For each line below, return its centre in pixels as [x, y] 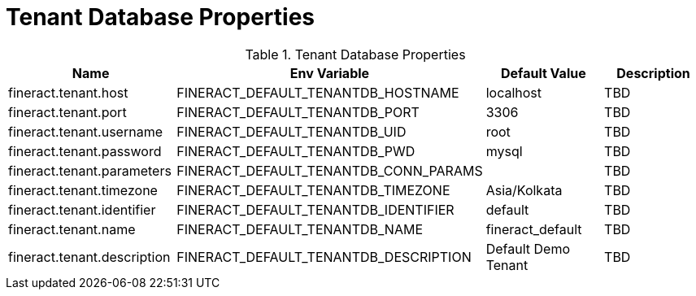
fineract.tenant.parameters [90, 170]
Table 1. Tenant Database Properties [355, 54]
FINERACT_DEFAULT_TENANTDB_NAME [300, 229]
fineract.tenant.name [72, 229]
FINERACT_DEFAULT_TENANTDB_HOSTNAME [318, 92]
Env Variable [330, 73]
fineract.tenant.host [68, 92]
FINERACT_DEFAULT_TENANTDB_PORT [298, 112]
